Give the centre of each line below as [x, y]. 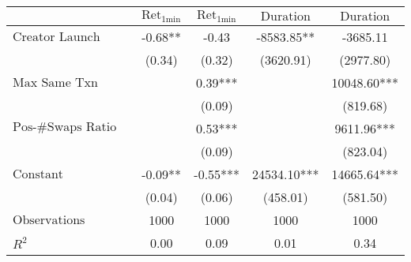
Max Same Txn [55, 82]
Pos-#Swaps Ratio [65, 127]
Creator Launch [57, 37]
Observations [49, 220]
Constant [38, 174]
